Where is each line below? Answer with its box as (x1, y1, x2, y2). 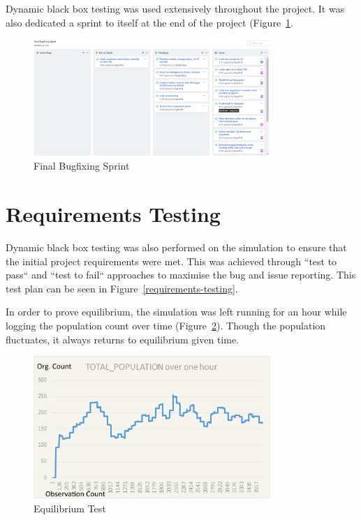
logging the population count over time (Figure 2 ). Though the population (6, 318, 326, 333)
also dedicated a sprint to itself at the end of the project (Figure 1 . (6, 15, 294, 29)
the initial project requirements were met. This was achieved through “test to (6, 253, 337, 268)
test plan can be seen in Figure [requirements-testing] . (6, 281, 238, 295)
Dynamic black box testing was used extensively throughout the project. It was (6, 1, 345, 15)
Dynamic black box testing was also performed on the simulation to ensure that (6, 240, 347, 255)
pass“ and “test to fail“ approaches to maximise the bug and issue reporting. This (6, 267, 356, 282)
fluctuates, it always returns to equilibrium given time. (6, 332, 240, 346)
